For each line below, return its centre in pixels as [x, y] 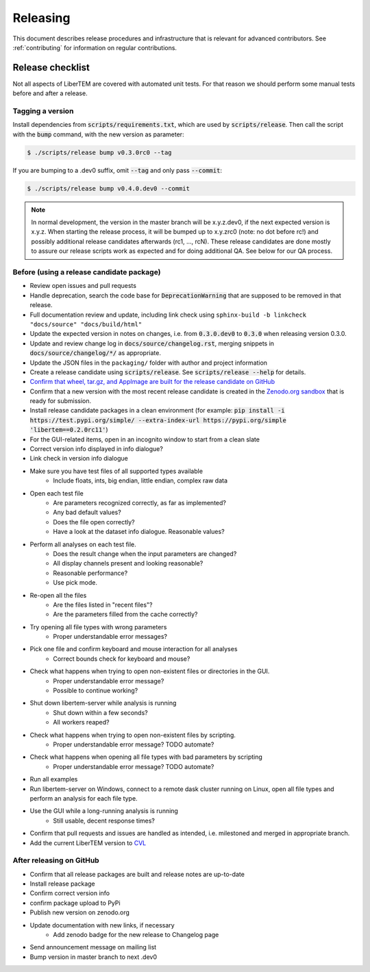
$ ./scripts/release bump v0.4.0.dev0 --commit [108, 188]
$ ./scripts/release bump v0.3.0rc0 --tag [99, 152]
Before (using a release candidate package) [87, 272]
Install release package [62, 884]
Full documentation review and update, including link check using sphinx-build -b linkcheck [168, 315]
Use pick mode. [75, 583]
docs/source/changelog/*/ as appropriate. [95, 353]
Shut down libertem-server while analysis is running [103, 703]
